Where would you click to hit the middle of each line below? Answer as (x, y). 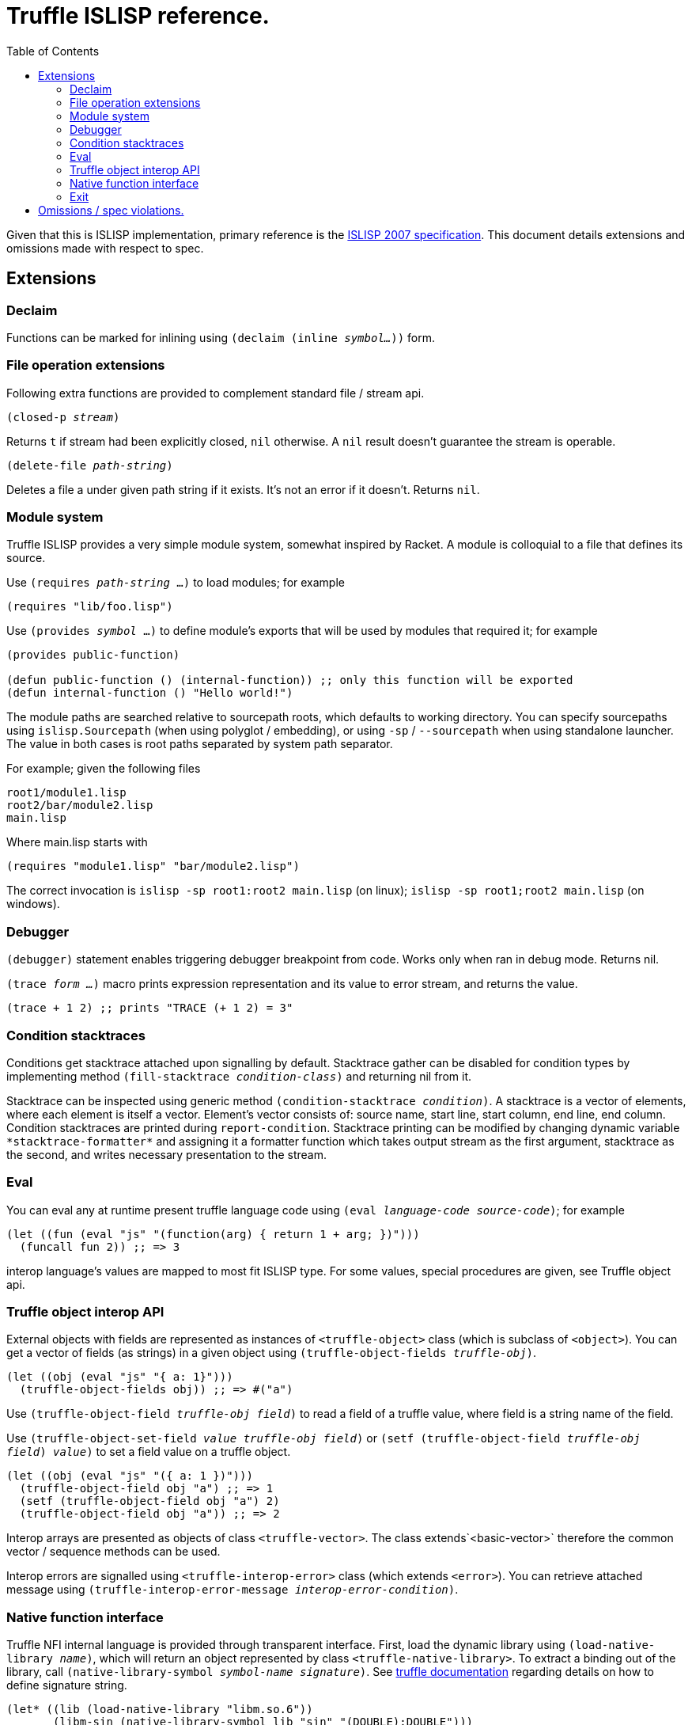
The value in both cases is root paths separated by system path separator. (200, 744)
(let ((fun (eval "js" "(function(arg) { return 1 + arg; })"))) (213, 1234)
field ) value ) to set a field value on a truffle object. (149, 1452)
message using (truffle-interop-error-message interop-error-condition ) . (233, 1590)
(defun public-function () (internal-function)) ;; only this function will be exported (290, 680)
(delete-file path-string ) (90, 465)
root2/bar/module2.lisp (80, 806)
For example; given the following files (104, 769)
